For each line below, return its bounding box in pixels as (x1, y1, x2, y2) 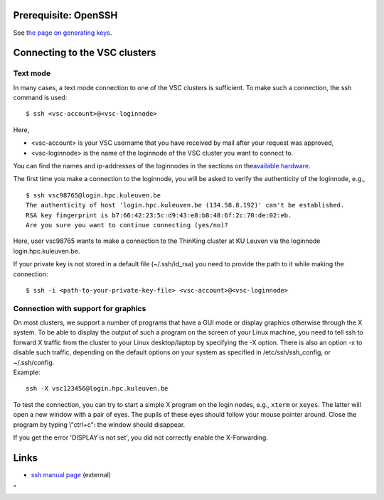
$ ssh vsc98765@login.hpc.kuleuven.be (26, 191, 161, 199)
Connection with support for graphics (13, 303, 146, 313)
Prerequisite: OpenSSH (13, 9, 118, 21)
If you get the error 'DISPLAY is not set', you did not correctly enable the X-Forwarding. (13, 433, 268, 442)
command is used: (13, 93, 68, 102)
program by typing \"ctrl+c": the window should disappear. (13, 420, 186, 429)
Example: (13, 368, 41, 376)
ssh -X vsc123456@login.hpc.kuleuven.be (26, 384, 169, 393)
